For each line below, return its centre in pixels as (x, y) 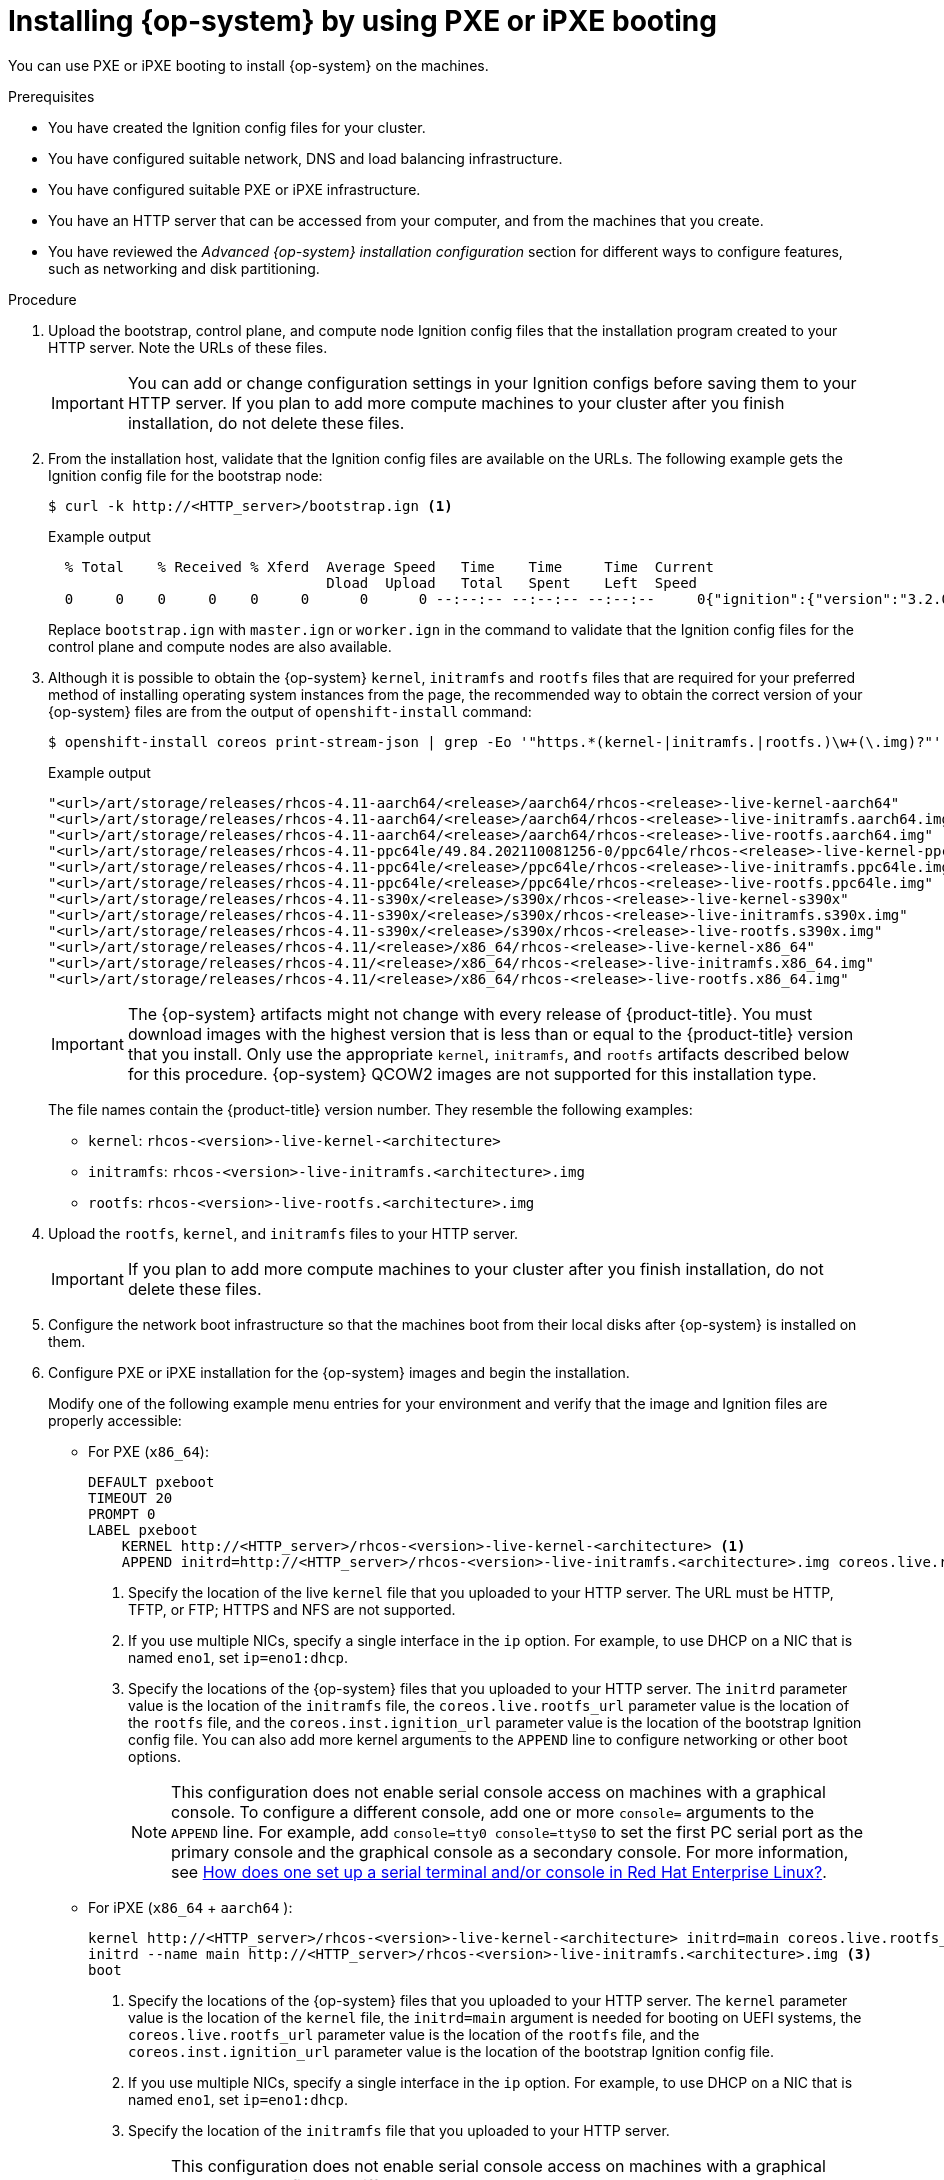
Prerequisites (51, 96)
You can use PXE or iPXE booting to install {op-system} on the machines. (248, 65)
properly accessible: (115, 1420)
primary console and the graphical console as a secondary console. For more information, (510, 1851)
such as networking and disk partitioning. (184, 268)
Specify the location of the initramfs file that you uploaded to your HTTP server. (399, 2130)
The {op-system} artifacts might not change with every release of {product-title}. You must (470, 1013)
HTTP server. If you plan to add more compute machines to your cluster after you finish (456, 402)
